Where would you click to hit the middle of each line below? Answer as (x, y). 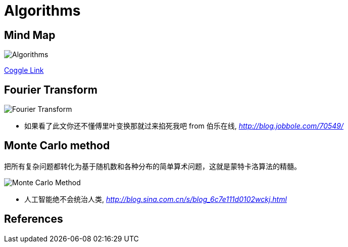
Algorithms (42, 11)
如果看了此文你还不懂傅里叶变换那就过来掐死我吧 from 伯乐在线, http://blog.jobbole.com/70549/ (184, 126)
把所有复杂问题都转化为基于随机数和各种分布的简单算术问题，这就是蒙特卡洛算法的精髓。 (153, 166)
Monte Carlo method (57, 146)
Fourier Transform (51, 90)
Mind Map (30, 35)
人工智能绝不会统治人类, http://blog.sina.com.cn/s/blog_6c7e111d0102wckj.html (156, 199)
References (34, 219)
